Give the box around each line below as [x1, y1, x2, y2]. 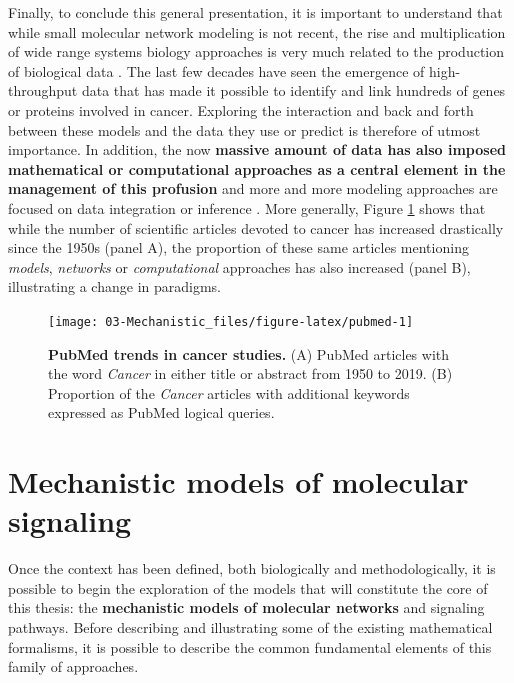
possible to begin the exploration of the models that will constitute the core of [8, 577, 488, 598]
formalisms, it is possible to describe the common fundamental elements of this [8, 636, 492, 657]
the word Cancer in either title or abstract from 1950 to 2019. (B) [48, 363, 453, 384]
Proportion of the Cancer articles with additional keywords [48, 382, 410, 403]
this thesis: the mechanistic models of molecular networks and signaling [8, 597, 485, 618]
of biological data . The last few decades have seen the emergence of [8, 60, 425, 81]
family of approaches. [8, 656, 139, 677]
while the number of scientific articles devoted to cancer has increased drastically [8, 217, 504, 238]
